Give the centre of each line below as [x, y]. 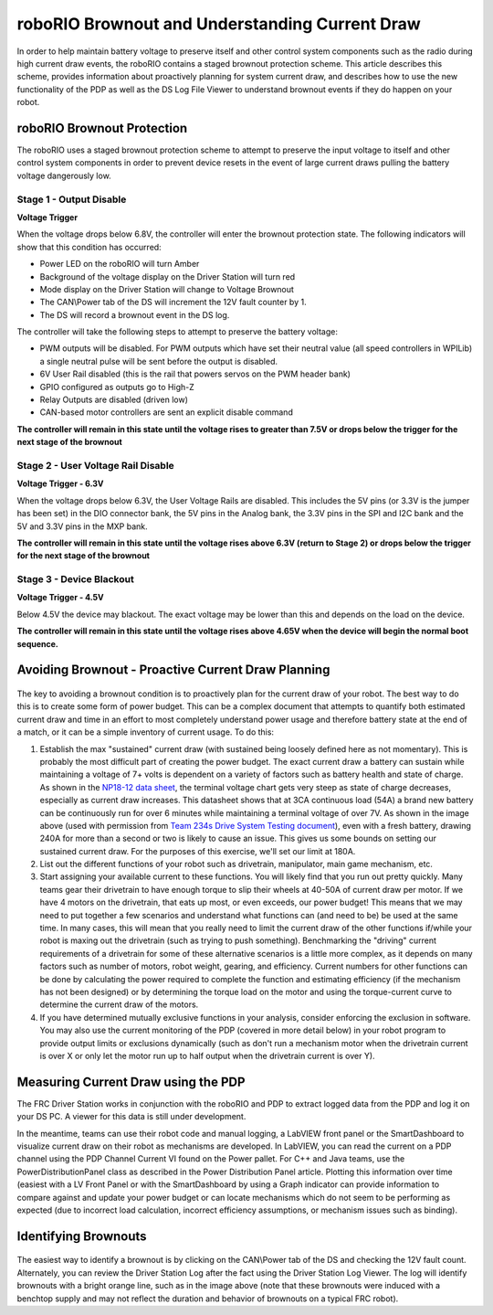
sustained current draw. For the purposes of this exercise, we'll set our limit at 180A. [198, 851]
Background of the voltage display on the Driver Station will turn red [168, 276]
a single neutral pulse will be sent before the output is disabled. [159, 361]
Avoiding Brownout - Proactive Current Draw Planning [173, 670]
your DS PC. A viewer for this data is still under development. [131, 1117]
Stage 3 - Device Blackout [75, 579]
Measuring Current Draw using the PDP [131, 1082]
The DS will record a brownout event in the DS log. [135, 314]
